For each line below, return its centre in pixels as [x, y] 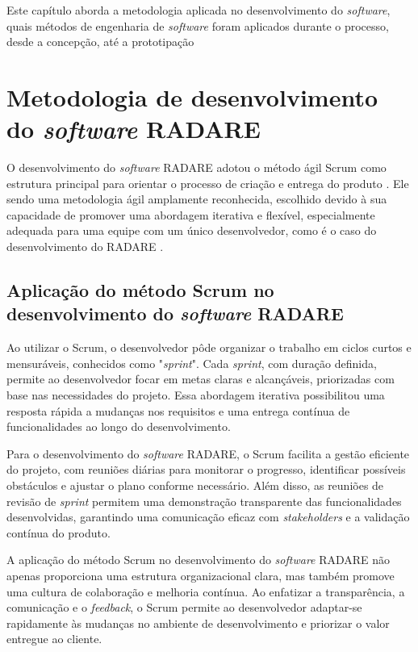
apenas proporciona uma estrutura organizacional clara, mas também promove [201, 575]
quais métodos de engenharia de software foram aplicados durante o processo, [198, 25]
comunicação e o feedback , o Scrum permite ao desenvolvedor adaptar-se [184, 607]
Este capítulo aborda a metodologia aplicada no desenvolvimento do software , [199, 10]
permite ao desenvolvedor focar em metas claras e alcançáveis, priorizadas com [201, 379]
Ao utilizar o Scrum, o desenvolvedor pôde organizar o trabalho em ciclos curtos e [209, 347]
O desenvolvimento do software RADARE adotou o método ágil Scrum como [196, 167]
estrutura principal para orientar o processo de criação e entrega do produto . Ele [208, 183]
